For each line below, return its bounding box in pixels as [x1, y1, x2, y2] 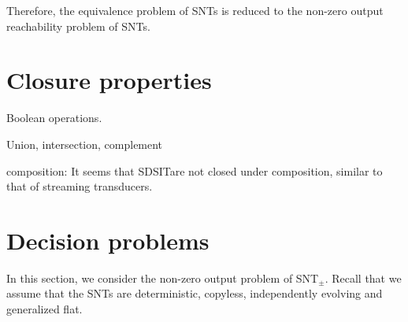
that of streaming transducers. [6, 178, 153, 194]
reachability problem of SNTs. [6, 17, 150, 34]
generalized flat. [6, 301, 83, 316]
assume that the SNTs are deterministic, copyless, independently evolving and [6, 285, 383, 302]
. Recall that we [325, 269, 402, 286]
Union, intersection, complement [6, 135, 163, 152]
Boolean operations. [6, 109, 102, 126]
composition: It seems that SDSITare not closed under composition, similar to [6, 162, 383, 179]
